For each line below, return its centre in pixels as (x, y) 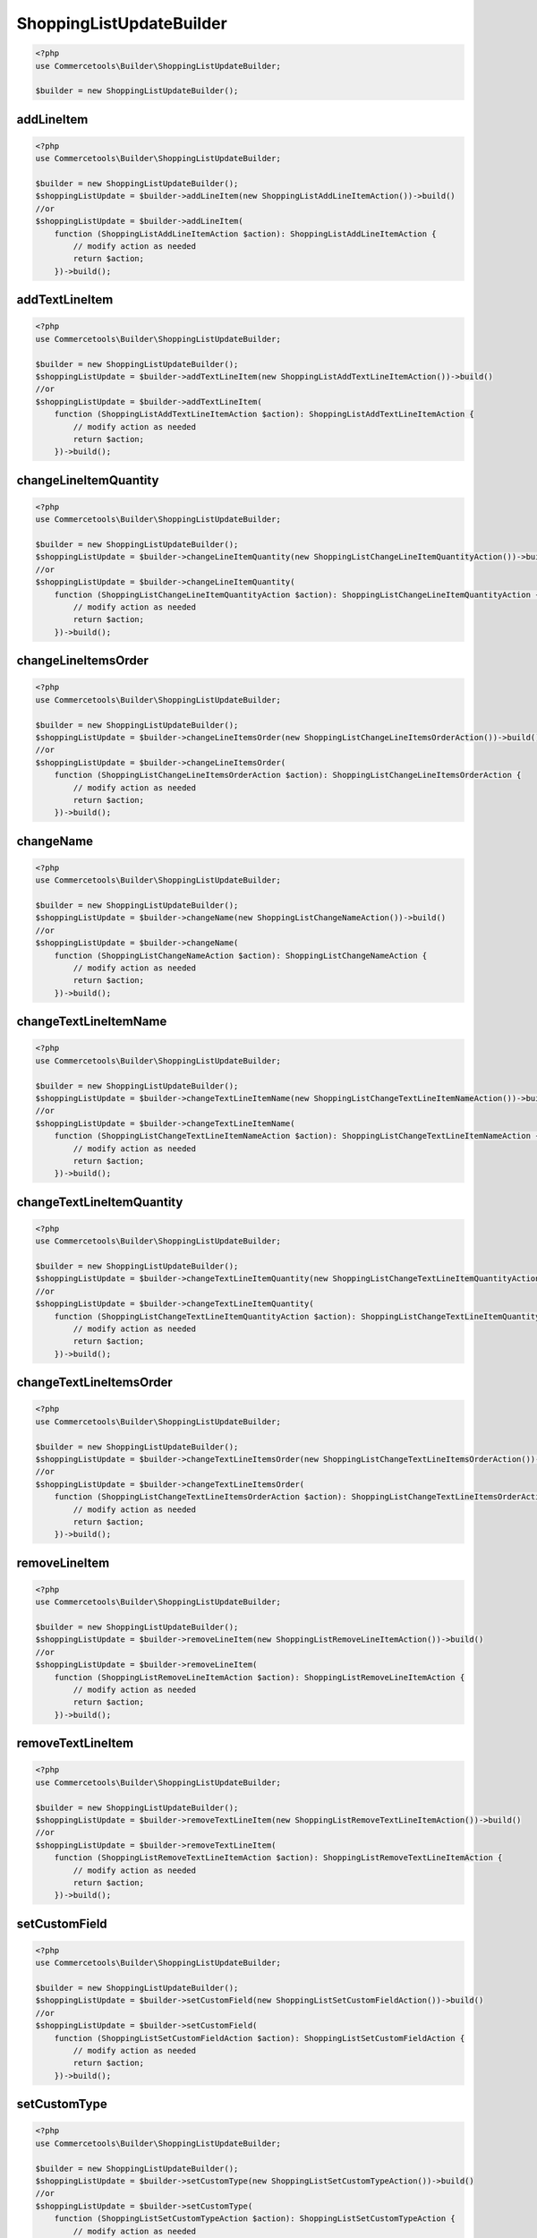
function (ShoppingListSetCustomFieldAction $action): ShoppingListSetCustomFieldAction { (260, 2038)
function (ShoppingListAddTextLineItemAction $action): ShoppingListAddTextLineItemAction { (264, 414)
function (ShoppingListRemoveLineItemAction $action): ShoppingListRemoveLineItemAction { (260, 1677)
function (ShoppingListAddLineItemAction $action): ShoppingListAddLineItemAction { (246, 234)
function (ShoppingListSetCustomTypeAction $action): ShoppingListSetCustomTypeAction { (255, 2219)
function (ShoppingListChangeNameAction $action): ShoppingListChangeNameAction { (241, 955)
